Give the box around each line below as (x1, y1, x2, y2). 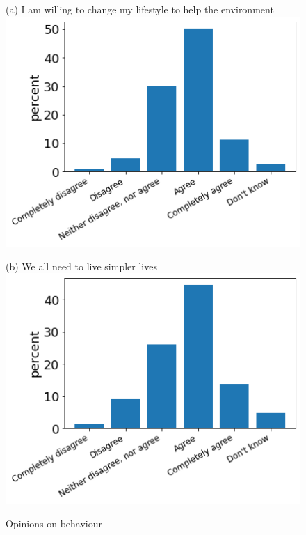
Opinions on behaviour (6, 515, 102, 530)
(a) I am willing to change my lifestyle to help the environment (6, 2, 274, 16)
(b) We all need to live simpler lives (6, 258, 157, 273)
